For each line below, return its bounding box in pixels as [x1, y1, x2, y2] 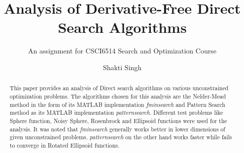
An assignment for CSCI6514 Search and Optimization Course [28, 46, 216, 56]
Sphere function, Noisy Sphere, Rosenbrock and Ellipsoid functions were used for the [9, 116, 227, 125]
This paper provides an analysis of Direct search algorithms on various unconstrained [9, 84, 229, 92]
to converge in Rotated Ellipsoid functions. [9, 141, 120, 149]
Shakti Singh [103, 62, 142, 72]
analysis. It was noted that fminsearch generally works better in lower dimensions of [9, 125, 225, 133]
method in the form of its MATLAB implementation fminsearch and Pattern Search [9, 100, 225, 108]
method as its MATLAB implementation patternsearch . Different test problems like [9, 108, 223, 117]
